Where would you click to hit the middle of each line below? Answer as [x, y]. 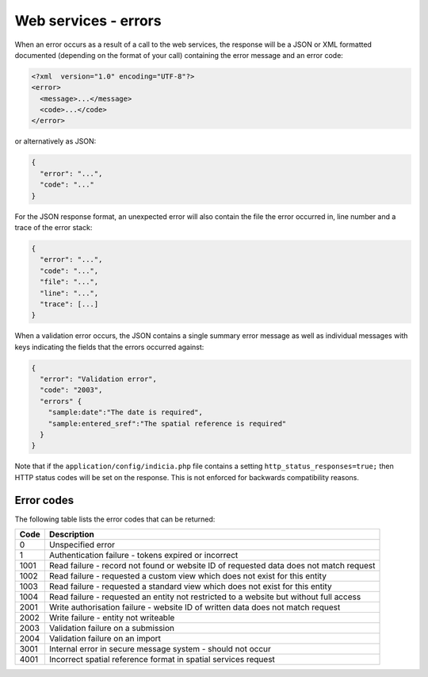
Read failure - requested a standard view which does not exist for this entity [190, 587]
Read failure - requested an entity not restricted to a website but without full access [205, 597]
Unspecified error [82, 545]
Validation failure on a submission [111, 629]
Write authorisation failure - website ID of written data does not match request [195, 607]
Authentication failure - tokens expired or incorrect [143, 556]
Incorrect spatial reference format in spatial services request [162, 660]
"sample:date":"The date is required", [126, 412]
